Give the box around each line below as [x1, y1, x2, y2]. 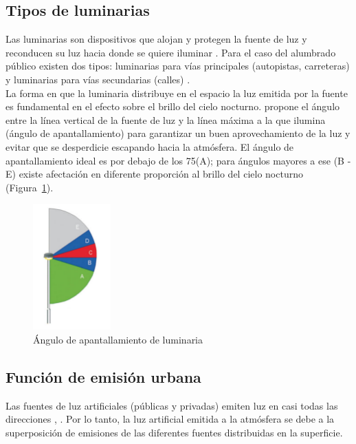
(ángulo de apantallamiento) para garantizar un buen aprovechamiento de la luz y [5, 126, 351, 140]
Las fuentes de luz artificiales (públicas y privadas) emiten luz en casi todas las [5, 398, 338, 412]
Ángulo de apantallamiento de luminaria [33, 332, 203, 346]
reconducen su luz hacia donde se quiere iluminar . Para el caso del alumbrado [5, 45, 336, 59]
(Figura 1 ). [5, 180, 54, 194]
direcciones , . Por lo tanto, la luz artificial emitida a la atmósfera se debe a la [5, 412, 335, 426]
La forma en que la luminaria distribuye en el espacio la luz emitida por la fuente [5, 85, 348, 100]
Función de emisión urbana [5, 366, 201, 387]
